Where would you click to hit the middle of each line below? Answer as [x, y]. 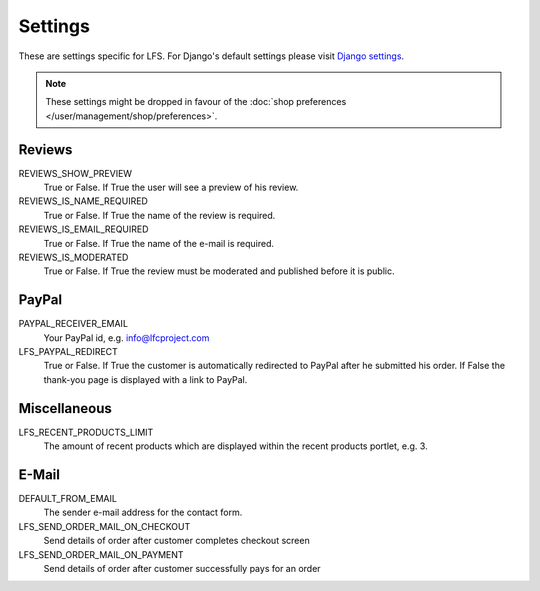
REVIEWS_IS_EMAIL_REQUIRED [83, 229]
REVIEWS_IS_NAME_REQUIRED [83, 201]
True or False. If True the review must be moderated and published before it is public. [219, 271]
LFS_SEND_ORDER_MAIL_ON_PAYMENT [101, 554]
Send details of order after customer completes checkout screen [176, 541]
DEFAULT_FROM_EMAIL [67, 499]
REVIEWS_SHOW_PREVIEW [75, 173]
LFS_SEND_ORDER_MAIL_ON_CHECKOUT [104, 526]
